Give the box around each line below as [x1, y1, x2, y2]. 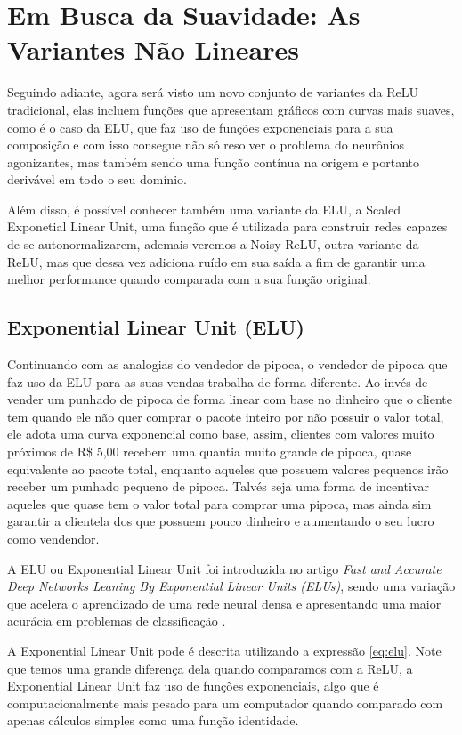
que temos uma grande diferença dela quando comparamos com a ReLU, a [7, 658, 413, 677]
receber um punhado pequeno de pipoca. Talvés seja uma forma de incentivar [7, 477, 429, 496]
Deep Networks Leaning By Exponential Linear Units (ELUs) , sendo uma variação [7, 577, 456, 595]
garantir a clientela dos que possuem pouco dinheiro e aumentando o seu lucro [7, 512, 434, 530]
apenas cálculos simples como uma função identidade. [7, 711, 299, 730]
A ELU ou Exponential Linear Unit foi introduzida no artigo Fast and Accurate [7, 559, 442, 577]
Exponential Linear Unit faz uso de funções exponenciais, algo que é [7, 676, 379, 695]
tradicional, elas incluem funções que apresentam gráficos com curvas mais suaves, [7, 100, 455, 118]
